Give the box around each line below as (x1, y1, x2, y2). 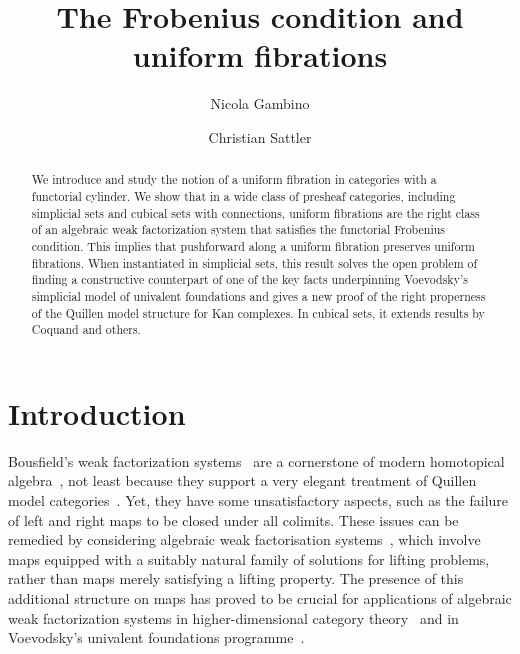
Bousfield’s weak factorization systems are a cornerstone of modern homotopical (8, 450, 505, 471)
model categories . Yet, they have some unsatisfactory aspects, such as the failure (8, 489, 509, 510)
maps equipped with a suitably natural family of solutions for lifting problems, (8, 548, 490, 569)
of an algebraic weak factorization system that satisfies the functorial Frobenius (31, 221, 446, 238)
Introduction (8, 392, 186, 433)
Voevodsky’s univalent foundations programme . (8, 627, 305, 648)
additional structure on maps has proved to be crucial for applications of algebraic (8, 587, 512, 608)
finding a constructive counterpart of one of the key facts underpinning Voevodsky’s (31, 271, 468, 288)
